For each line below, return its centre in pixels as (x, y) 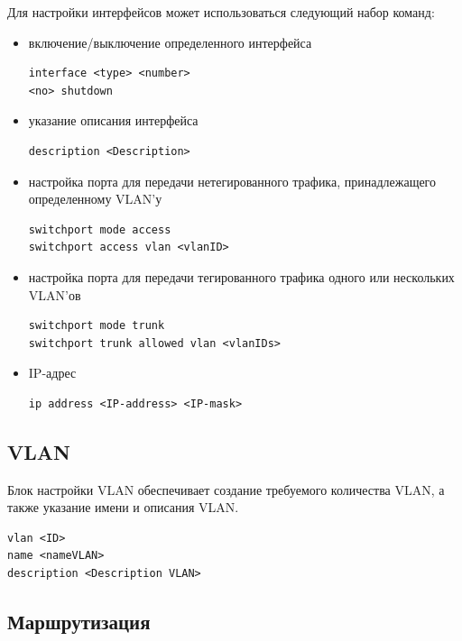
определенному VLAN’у (95, 199)
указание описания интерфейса (113, 120)
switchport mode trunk (97, 326)
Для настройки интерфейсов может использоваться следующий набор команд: (221, 12)
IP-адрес (52, 373)
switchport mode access (100, 229)
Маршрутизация (79, 622)
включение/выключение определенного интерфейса (170, 42)
